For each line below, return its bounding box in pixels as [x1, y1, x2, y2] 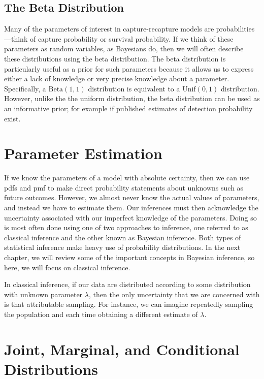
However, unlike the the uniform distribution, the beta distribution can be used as [4, 93, 260, 104]
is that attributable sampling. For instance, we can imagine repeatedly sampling [4, 299, 253, 309]
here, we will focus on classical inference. [4, 262, 130, 272]
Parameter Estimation [4, 143, 162, 164]
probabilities [216, 23, 255, 34]
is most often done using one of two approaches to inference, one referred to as [4, 222, 248, 233]
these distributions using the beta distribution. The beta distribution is [4, 53, 226, 64]
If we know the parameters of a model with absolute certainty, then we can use [4, 172, 250, 183]
